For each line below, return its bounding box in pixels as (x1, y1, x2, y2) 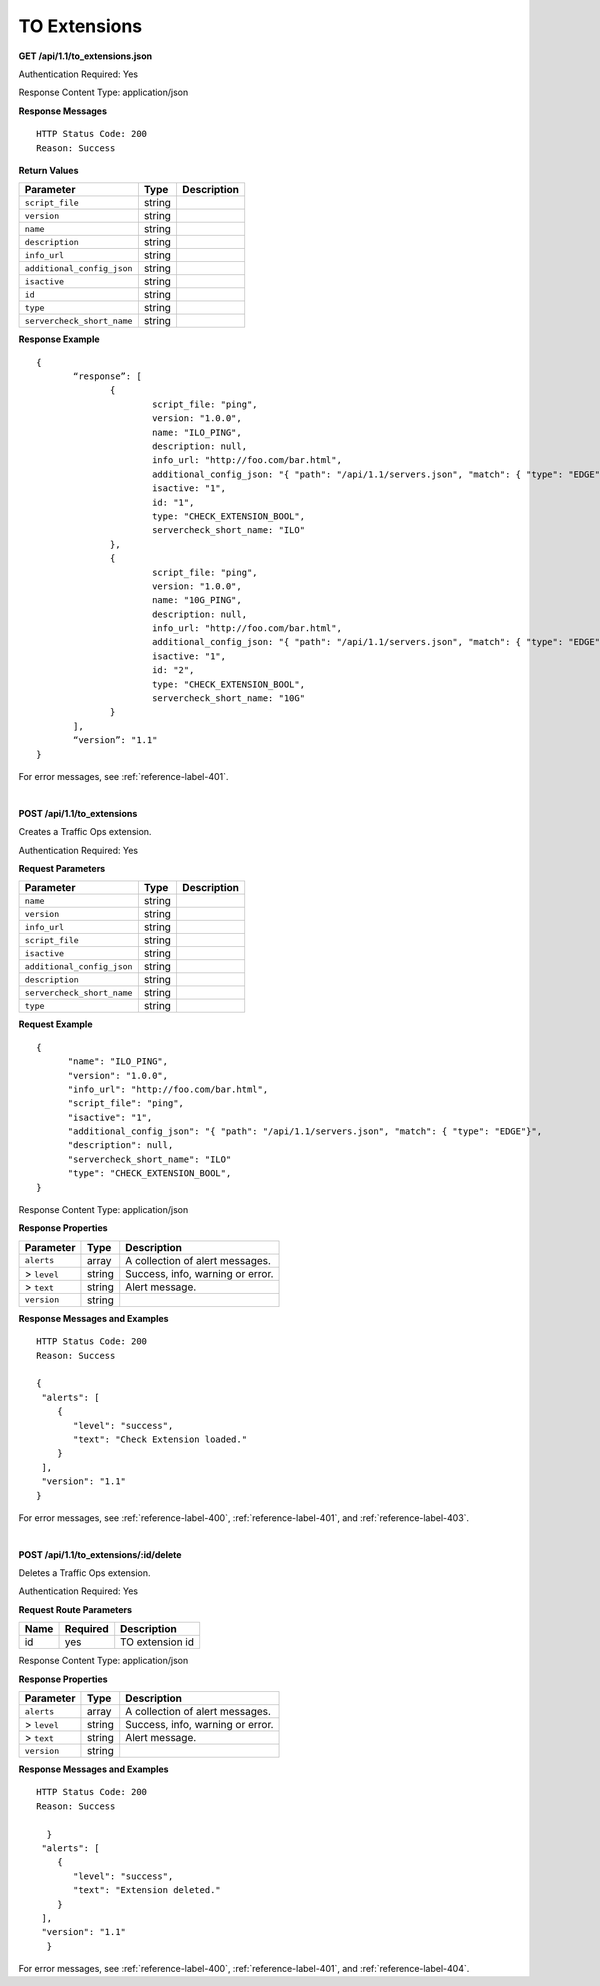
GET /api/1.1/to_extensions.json (18, 50, 153, 62)
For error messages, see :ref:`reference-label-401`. (18, 771, 229, 782)
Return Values (18, 164, 79, 176)
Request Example (18, 1018, 93, 1030)
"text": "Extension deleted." (73, 1885, 222, 1896)
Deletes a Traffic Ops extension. (18, 1567, 151, 1579)
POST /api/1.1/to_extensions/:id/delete (18, 1548, 182, 1560)
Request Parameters (18, 862, 106, 874)
